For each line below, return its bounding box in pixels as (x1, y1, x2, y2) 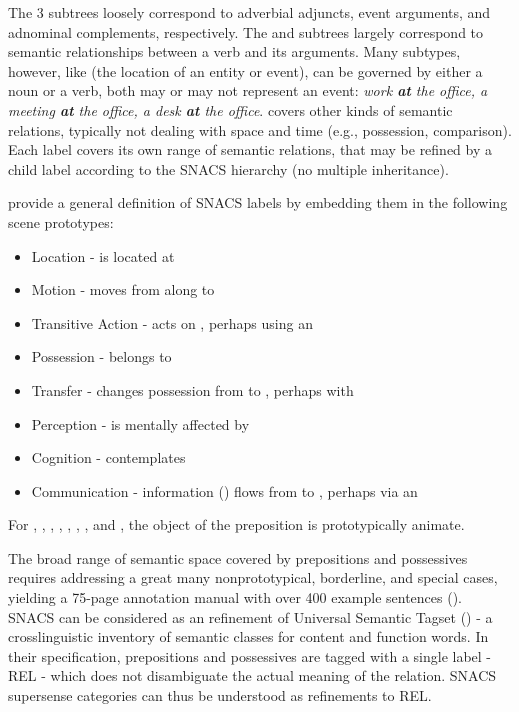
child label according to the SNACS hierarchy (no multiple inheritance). (8, 158, 449, 179)
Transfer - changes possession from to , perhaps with (31, 379, 354, 400)
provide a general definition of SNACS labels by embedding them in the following (8, 192, 508, 213)
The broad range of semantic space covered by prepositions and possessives (8, 547, 468, 568)
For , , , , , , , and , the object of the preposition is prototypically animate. (8, 514, 465, 535)
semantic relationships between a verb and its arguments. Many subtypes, (8, 41, 461, 62)
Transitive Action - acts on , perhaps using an (31, 312, 313, 333)
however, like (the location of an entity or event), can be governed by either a (8, 60, 483, 81)
